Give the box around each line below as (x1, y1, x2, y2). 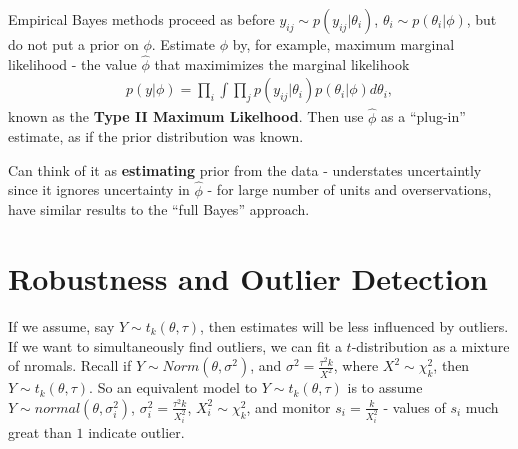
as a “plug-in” (381, 106, 466, 127)
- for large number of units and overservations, (207, 179, 492, 200)
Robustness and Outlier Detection (8, 258, 488, 299)
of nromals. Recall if (8, 355, 132, 376)
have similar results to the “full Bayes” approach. (8, 199, 310, 220)
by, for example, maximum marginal (232, 34, 455, 54)
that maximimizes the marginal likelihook (154, 53, 410, 74)
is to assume (347, 377, 423, 398)
